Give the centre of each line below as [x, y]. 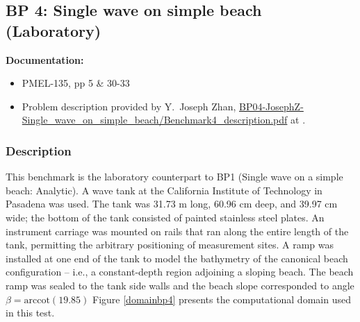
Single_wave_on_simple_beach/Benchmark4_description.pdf [155, 120]
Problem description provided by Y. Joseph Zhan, [129, 106]
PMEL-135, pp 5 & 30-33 [76, 83]
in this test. [30, 313]
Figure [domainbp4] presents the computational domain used [222, 299]
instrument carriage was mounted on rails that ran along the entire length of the [177, 231]
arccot [37, 300]
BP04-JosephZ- [271, 106]
